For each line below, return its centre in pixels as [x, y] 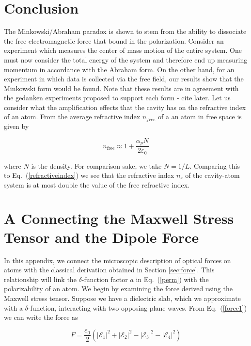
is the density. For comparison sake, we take [96, 165]
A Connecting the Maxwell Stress [119, 218]
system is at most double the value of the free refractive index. [97, 184]
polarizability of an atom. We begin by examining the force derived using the [118, 289]
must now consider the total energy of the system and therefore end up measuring [126, 59]
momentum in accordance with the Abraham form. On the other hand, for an [119, 69]
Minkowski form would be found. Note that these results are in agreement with [121, 88]
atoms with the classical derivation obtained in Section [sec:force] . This [109, 270]
